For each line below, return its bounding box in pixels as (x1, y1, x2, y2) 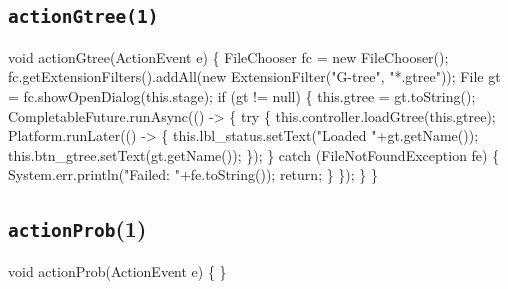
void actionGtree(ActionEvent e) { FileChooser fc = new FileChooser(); (8, 46, 449, 67)
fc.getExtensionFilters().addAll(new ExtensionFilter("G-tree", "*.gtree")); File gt (8, 66, 501, 87)
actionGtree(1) (8, 6, 159, 28)
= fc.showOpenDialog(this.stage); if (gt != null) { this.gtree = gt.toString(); (8, 85, 476, 106)
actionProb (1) (8, 213, 147, 244)
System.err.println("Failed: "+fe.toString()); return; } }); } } (8, 164, 379, 185)
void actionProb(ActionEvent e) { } (8, 260, 227, 281)
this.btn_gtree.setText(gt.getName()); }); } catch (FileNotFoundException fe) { (8, 144, 500, 165)
